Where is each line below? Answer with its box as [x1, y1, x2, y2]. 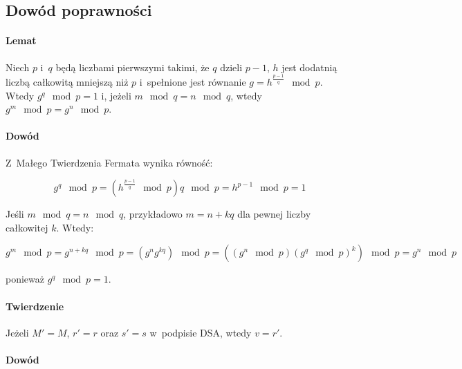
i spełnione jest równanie [139, 75, 246, 89]
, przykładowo [123, 207, 183, 221]
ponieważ [6, 272, 44, 286]
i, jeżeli [101, 88, 131, 102]
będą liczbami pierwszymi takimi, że [55, 59, 210, 74]
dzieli [220, 59, 243, 74]
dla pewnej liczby [237, 207, 311, 221]
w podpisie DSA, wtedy [149, 325, 252, 339]
